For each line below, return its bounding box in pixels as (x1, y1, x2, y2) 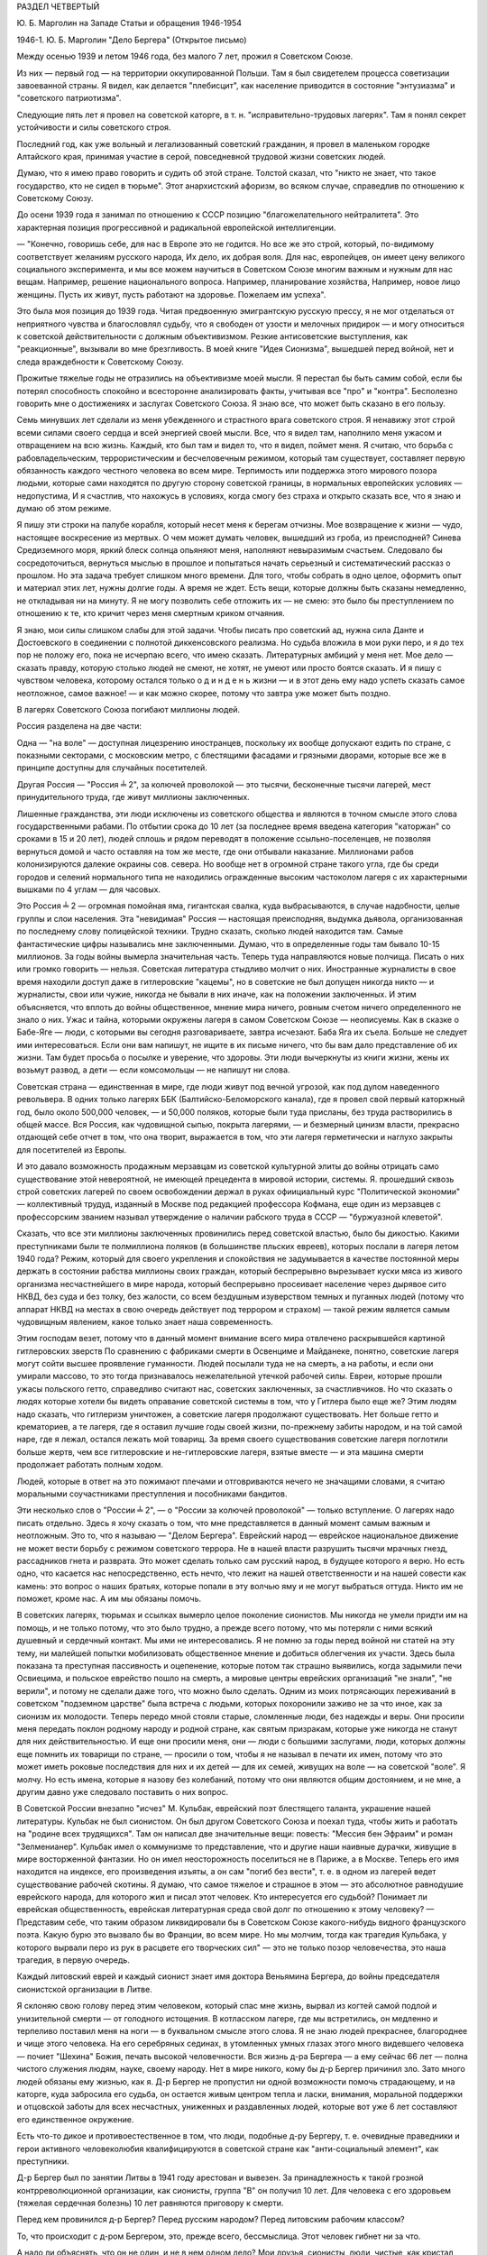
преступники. (16, 2156, 69, 2167)
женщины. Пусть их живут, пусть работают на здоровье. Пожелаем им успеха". (16, 289, 326, 299)
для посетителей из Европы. (16, 1144, 127, 1155)
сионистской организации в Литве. (16, 1983, 152, 1994)
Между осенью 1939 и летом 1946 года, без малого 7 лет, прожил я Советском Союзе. (16, 51, 354, 62)
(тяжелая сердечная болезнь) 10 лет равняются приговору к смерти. (16, 2197, 284, 2209)
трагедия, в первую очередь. (16, 1955, 130, 1965)
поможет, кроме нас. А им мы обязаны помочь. (16, 1593, 202, 1605)
